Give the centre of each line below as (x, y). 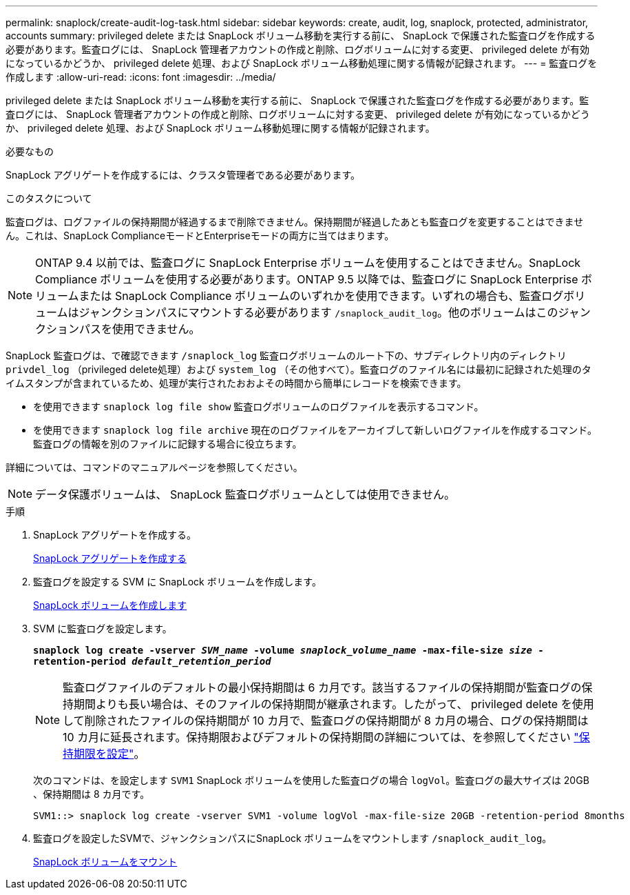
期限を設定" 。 (109, 754)
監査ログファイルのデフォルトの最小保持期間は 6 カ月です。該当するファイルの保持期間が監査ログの (322, 687)
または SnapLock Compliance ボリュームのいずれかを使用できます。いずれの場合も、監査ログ (321, 296)
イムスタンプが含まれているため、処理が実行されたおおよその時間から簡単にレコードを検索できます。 (236, 383)
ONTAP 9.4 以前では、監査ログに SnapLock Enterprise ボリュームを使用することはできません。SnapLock (308, 263)
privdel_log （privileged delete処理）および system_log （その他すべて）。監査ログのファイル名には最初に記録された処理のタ (298, 369)
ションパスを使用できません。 (123, 329)
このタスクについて (49, 198)
